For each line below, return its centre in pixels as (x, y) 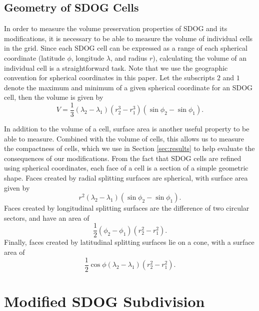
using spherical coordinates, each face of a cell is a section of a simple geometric (126, 168)
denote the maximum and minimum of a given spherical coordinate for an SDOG (128, 87)
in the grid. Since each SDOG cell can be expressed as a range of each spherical (126, 48)
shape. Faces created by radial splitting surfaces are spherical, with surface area (126, 177)
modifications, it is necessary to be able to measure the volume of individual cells (128, 38)
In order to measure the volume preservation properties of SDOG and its (116, 28)
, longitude (88, 57)
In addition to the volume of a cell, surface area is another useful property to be (127, 129)
